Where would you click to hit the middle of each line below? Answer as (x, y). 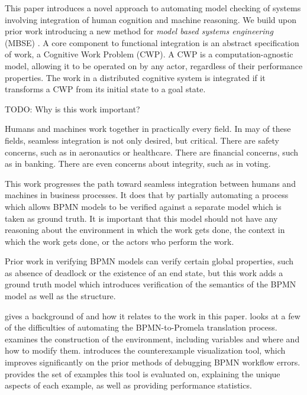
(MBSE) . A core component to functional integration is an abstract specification (152, 42)
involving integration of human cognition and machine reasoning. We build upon (151, 19)
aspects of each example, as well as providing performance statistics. (128, 385)
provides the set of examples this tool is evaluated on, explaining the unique (143, 373)
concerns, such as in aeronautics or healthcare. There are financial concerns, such (152, 152)
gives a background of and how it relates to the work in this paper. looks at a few (153, 315)
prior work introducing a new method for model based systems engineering (139, 31)
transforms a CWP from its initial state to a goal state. (105, 89)
